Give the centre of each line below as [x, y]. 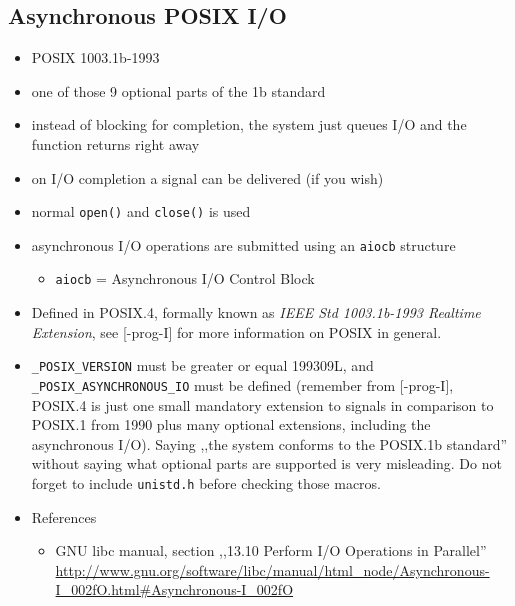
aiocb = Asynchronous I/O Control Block [185, 278]
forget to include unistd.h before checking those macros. [206, 483]
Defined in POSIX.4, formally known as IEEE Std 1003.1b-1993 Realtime [256, 312]
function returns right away [115, 143]
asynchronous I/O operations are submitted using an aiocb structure [243, 244]
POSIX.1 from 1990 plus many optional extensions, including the [231, 424]
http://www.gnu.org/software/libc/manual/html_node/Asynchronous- [272, 569]
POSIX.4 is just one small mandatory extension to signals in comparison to [262, 404]
